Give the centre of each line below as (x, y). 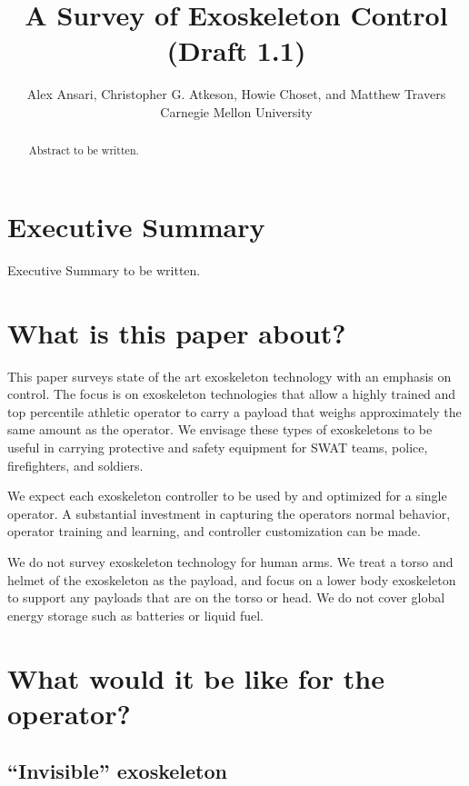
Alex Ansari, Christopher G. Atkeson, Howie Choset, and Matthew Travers (236, 94)
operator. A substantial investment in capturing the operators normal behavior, (229, 513)
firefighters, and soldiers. (75, 465)
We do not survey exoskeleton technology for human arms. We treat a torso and (230, 561)
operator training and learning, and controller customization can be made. (214, 531)
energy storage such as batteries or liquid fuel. (136, 615)
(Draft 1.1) (236, 50)
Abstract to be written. (84, 150)
